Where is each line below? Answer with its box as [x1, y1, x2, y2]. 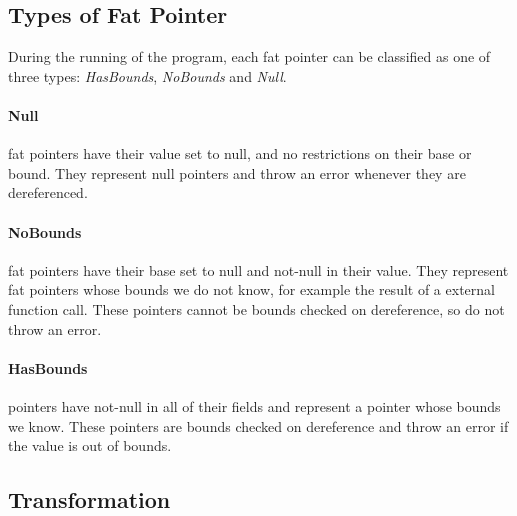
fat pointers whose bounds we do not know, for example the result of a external [8, 279, 495, 300]
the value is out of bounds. [8, 435, 172, 456]
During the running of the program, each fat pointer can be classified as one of [8, 46, 491, 67]
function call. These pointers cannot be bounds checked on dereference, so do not [8, 298, 505, 319]
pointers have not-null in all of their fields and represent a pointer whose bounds [8, 395, 501, 416]
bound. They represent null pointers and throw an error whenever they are [8, 162, 466, 183]
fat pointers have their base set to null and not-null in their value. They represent [8, 259, 509, 280]
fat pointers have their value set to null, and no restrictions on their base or [8, 143, 472, 164]
